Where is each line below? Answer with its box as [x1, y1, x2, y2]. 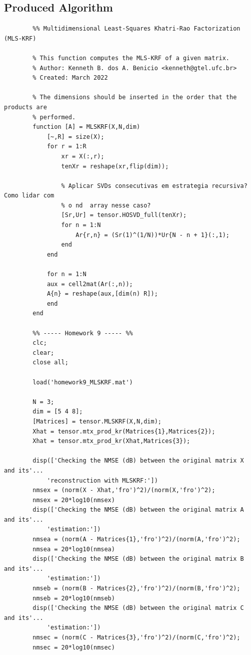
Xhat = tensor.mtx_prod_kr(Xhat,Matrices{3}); [32, 438, 190, 445]
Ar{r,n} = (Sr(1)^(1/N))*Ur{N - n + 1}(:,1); [75, 231, 230, 239]
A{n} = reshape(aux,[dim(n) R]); [46, 290, 158, 298]
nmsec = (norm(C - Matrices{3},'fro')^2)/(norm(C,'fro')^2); [32, 634, 240, 641]
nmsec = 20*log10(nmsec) [32, 643, 115, 651]
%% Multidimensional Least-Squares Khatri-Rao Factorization [32, 25, 240, 33]
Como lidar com [4, 192, 54, 199]
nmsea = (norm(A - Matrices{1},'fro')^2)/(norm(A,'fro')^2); [32, 536, 240, 543]
